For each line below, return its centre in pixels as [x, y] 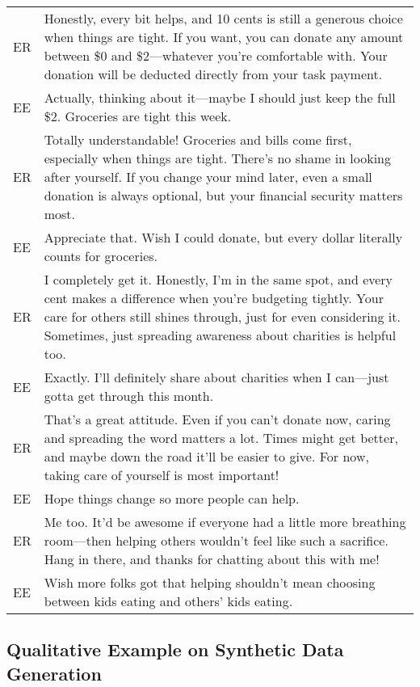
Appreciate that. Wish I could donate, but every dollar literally [223, 237]
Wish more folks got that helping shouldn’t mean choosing [210, 582]
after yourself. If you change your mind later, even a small [208, 177]
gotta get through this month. [129, 396]
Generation [54, 673]
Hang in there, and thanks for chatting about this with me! [212, 559]
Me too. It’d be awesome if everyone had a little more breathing [225, 522]
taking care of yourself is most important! [162, 475]
